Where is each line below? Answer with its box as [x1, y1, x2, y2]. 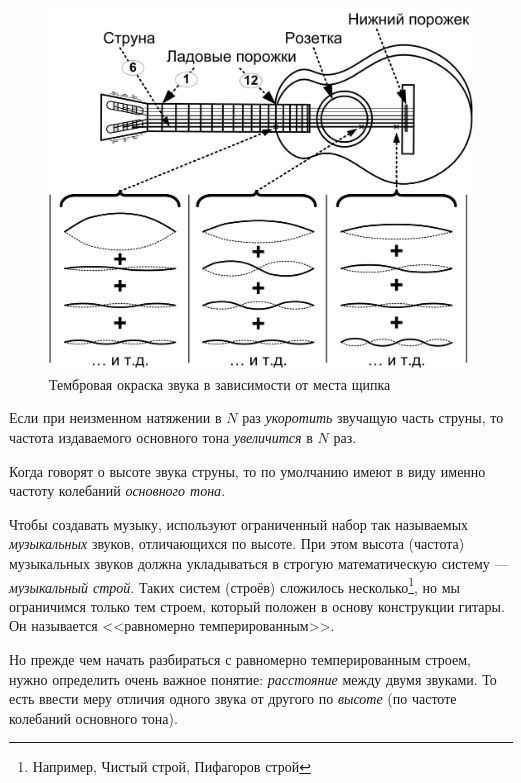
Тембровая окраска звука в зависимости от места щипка [49, 373, 391, 394]
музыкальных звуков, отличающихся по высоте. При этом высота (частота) [9, 533, 465, 554]
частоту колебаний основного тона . [9, 480, 226, 501]
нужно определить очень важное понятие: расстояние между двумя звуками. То [9, 668, 497, 689]
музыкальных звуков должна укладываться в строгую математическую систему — [9, 553, 509, 574]
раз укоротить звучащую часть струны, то [242, 407, 504, 428]
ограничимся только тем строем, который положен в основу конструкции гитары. [9, 595, 505, 616]
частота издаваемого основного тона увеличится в [9, 427, 313, 448]
